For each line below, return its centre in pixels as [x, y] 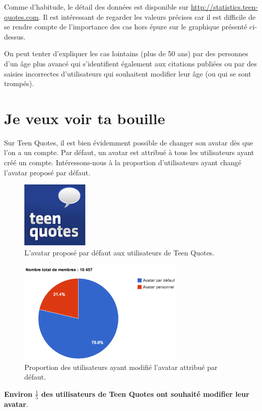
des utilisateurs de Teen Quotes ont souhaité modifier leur [145, 394]
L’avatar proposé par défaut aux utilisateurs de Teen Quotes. [120, 252]
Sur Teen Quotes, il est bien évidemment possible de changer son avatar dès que [129, 142]
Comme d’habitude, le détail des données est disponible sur [96, 7]
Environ [18, 394]
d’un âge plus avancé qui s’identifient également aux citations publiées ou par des [130, 63]
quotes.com [22, 16]
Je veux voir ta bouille [85, 118]
